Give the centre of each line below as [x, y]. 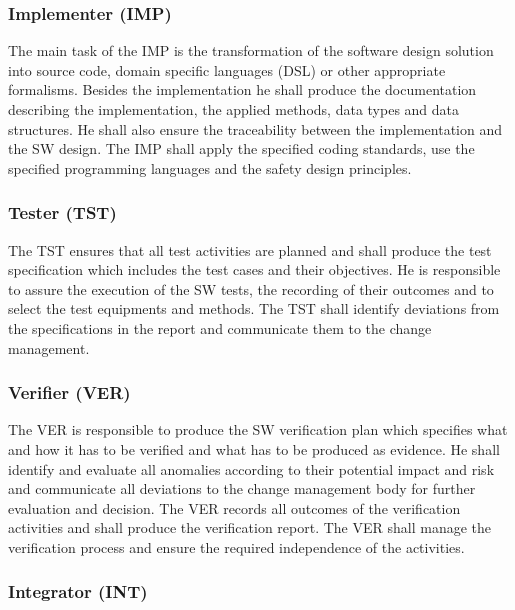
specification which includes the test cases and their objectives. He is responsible [254, 269]
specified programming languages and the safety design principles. [210, 167]
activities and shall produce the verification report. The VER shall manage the [250, 527]
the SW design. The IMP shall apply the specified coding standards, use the [241, 148]
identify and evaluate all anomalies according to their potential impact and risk [251, 468]
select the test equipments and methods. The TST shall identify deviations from [254, 308]
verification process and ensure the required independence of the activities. [236, 546]
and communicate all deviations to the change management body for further [242, 488]
